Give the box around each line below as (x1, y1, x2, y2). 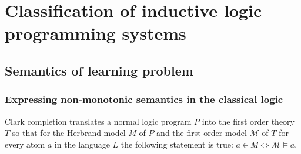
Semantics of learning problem (5, 61, 193, 79)
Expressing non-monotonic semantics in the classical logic (5, 92, 283, 107)
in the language (54, 138, 110, 150)
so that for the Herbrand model (12, 126, 126, 139)
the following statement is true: (121, 138, 233, 150)
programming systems (5, 21, 186, 45)
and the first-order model (156, 126, 247, 139)
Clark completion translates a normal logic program (5, 115, 192, 127)
